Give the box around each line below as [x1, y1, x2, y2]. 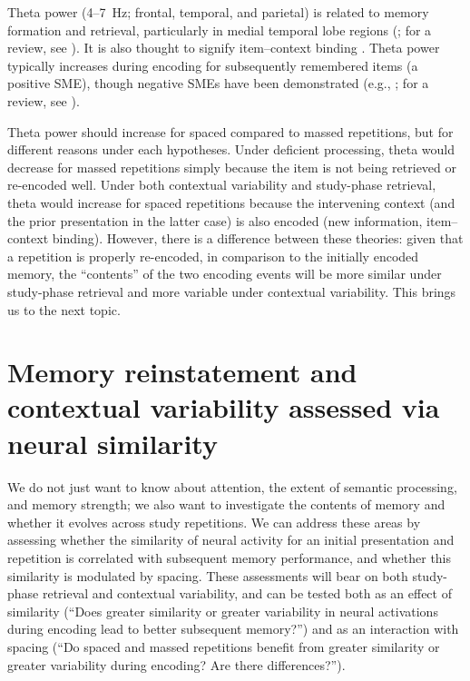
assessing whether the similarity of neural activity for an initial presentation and [7, 530, 455, 549]
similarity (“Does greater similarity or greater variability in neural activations [7, 601, 438, 620]
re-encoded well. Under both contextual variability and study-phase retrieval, [7, 175, 436, 194]
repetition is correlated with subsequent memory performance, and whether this [7, 548, 452, 567]
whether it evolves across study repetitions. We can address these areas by [7, 512, 421, 531]
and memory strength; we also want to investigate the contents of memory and [7, 495, 446, 514]
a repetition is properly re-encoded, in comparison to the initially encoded [7, 246, 419, 265]
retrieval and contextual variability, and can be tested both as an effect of [42, 584, 452, 603]
